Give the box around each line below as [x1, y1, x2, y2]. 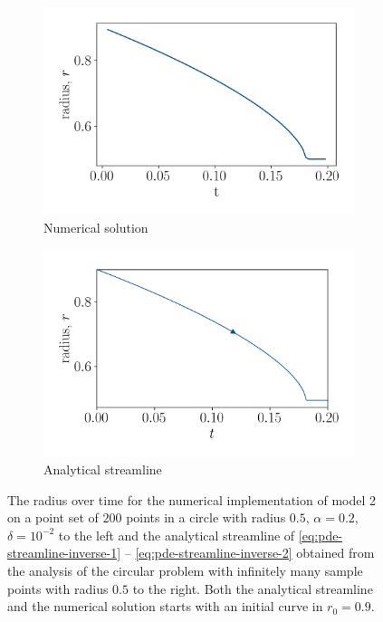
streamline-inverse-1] [7, 543, 121, 562]
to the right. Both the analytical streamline [132, 579, 373, 598]
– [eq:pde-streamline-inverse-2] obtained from [124, 543, 375, 562]
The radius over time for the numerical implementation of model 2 [7, 490, 376, 509]
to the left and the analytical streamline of [58, 525, 295, 544]
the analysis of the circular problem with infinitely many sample [7, 560, 363, 579]
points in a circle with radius [126, 508, 286, 527]
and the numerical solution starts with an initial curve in [7, 597, 323, 616]
